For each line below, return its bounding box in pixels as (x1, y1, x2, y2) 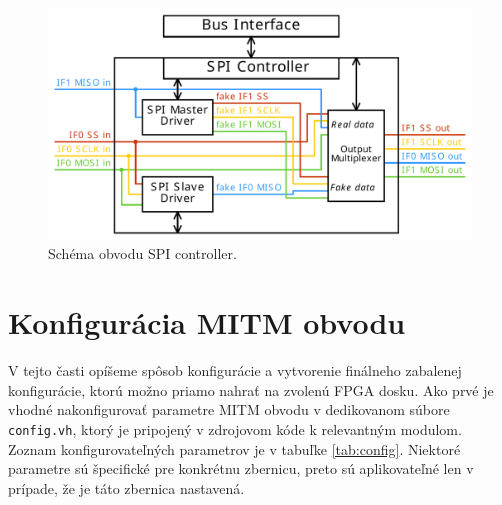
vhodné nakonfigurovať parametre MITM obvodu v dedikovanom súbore (8, 399, 450, 420)
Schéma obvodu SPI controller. (48, 243, 237, 264)
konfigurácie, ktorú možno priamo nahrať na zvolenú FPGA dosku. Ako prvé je (8, 379, 494, 400)
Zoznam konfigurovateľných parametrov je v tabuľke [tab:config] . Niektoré (8, 438, 461, 459)
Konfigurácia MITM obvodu (8, 302, 406, 343)
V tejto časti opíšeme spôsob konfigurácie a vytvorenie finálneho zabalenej (8, 360, 462, 381)
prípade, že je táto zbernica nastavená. (8, 477, 245, 498)
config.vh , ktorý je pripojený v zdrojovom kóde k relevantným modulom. (8, 418, 462, 439)
